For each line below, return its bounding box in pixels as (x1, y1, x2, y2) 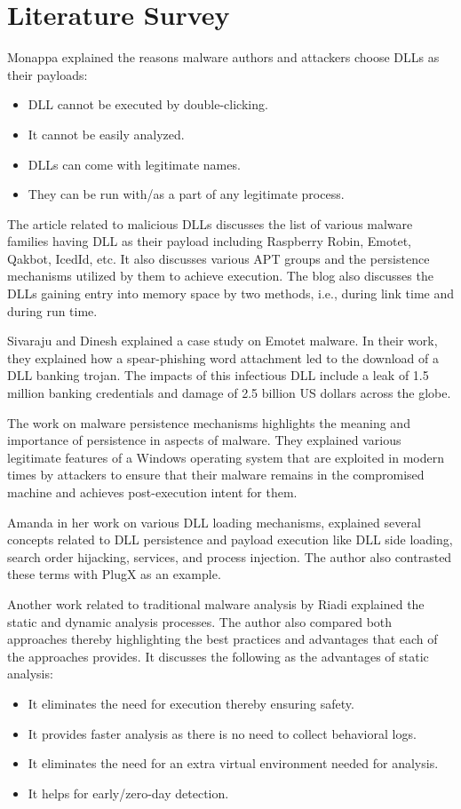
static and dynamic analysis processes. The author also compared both (7, 612, 393, 631)
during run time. (7, 301, 98, 320)
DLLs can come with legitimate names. (28, 155, 241, 173)
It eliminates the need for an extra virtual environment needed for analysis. (28, 754, 439, 773)
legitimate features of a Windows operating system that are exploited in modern (7, 448, 445, 466)
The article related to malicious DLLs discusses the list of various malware (7, 214, 413, 233)
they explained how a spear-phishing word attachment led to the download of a (7, 348, 439, 367)
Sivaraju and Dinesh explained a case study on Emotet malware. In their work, (7, 331, 438, 350)
